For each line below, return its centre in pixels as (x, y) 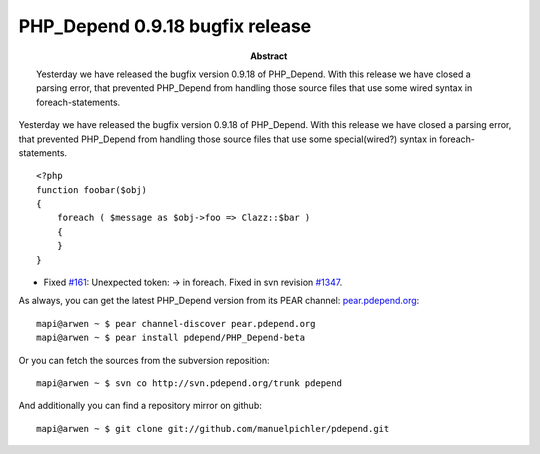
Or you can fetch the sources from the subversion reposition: (144, 360)
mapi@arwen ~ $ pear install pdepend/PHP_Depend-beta (170, 338)
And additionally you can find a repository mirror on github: (140, 406)
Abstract (269, 56)
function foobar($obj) (92, 189)
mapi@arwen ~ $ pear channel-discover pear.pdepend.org (176, 323)
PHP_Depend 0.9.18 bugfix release (165, 26)
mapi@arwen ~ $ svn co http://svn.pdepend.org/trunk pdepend (189, 383)
